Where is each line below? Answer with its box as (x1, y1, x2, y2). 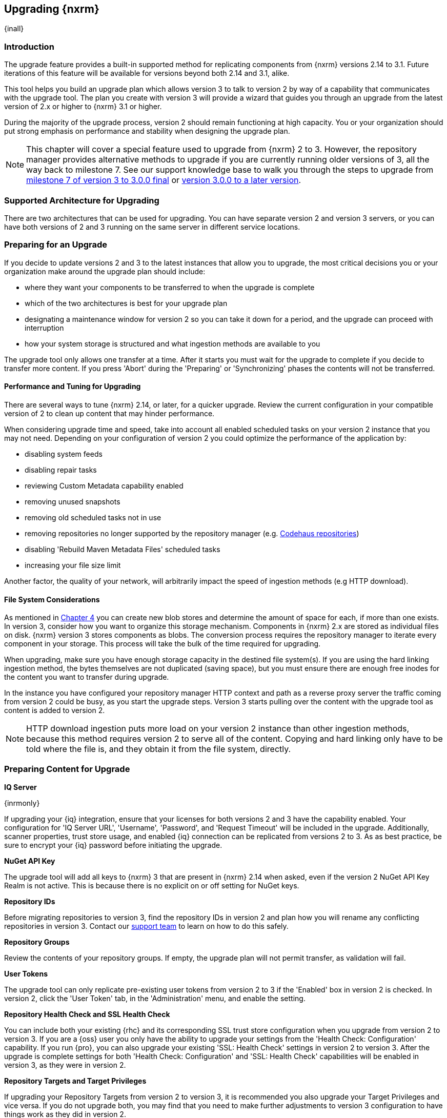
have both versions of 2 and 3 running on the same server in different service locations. (4, 222, 300, 231)
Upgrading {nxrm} (4, 3, 99, 15)
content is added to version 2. (4, 706, 105, 715)
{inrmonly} (4, 798, 40, 807)
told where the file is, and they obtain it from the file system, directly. (26, 744, 291, 755)
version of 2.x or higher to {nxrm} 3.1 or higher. (4, 102, 162, 111)
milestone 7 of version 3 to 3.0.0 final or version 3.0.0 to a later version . (26, 175, 301, 186)
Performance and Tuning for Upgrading (4, 382, 141, 391)
